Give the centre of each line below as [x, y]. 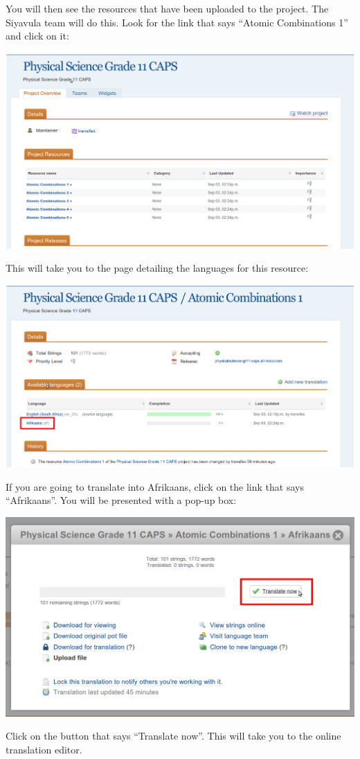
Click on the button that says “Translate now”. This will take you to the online [173, 736]
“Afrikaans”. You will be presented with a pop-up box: [121, 500]
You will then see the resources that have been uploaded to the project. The [167, 8]
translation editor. [44, 749]
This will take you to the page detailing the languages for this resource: [157, 268]
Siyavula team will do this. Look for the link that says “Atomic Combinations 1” [177, 22]
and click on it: [37, 36]
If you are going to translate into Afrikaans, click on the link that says [155, 486]
